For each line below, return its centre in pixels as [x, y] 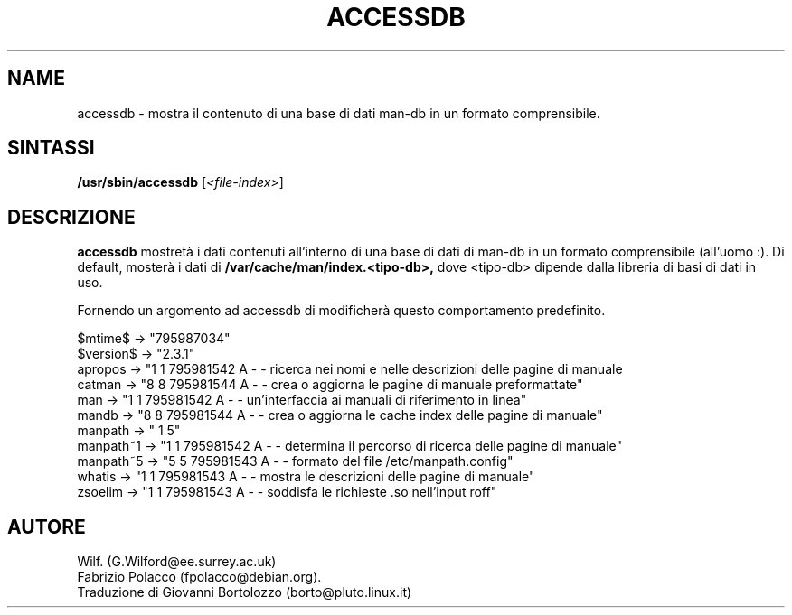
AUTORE [47, 526]
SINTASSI [51, 148]
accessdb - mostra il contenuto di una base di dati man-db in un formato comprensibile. [339, 113]
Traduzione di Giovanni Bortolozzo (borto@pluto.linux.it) [245, 592]
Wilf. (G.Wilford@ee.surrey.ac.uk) [177, 562]
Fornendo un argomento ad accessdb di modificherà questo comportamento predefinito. [341, 311]
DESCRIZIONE [71, 217]
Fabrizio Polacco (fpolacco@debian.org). [199, 577]
